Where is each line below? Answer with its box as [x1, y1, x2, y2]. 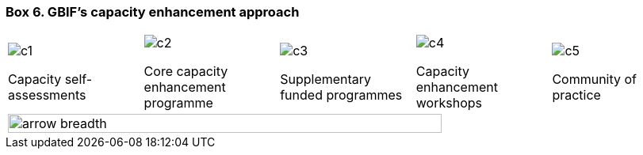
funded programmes [280, 87, 403, 104]
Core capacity [144, 63, 228, 80]
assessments [8, 87, 86, 104]
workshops [415, 95, 482, 112]
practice [552, 87, 601, 104]
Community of [552, 71, 637, 88]
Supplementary [280, 71, 372, 88]
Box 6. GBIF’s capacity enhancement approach [6, 4, 300, 20]
